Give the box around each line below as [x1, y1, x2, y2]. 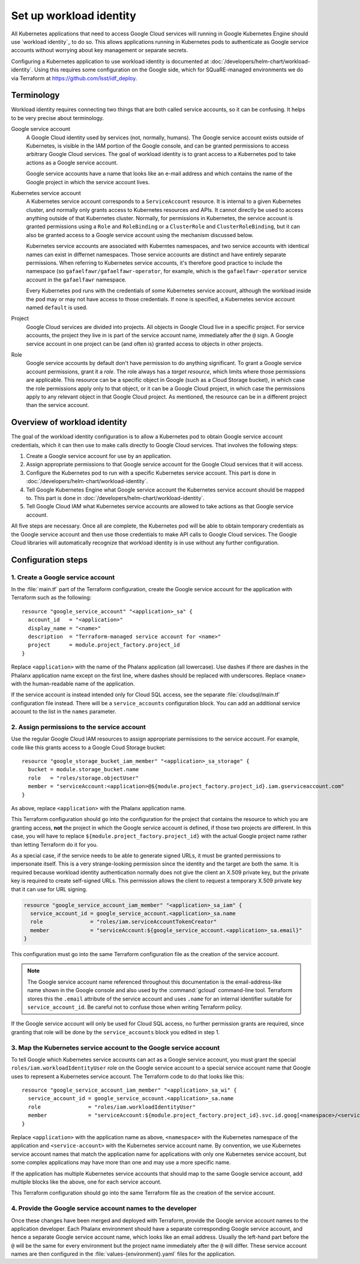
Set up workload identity [11, 9, 136, 22]
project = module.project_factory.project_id [28, 642, 180, 648]
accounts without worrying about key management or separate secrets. [11, 47, 188, 54]
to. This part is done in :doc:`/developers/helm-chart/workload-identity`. [26, 494, 205, 501]
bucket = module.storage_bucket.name [28, 766, 139, 773]
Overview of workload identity [11, 417, 127, 427]
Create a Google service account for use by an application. [26, 452, 172, 459]
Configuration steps [11, 555, 88, 565]
